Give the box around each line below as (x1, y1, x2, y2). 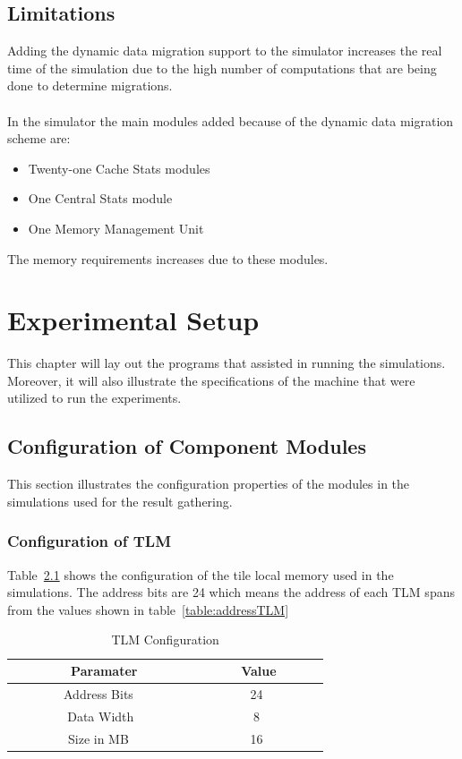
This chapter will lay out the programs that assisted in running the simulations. (7, 354, 446, 372)
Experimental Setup (7, 302, 260, 338)
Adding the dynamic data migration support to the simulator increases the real (7, 41, 442, 60)
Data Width (67, 706, 134, 725)
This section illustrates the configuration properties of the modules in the (7, 474, 410, 493)
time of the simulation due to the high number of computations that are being (7, 58, 437, 77)
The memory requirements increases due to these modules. (7, 249, 329, 268)
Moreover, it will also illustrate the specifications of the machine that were (7, 371, 415, 389)
